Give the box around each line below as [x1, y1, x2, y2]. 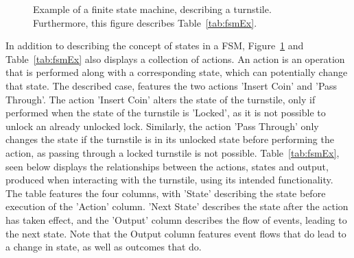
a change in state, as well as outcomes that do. [5, 240, 202, 254]
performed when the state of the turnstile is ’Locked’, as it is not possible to [5, 105, 326, 120]
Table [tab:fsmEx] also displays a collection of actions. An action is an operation [5, 51, 345, 66]
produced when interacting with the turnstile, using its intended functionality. [5, 172, 333, 187]
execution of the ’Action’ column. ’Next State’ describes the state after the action [5, 199, 349, 214]
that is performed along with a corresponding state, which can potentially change [5, 65, 348, 79]
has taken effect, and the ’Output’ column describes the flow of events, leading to [5, 212, 347, 227]
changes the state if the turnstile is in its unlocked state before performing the [5, 132, 334, 146]
